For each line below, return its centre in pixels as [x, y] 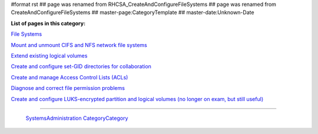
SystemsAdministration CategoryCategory [77, 118]
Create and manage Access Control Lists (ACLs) [69, 77]
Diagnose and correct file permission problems [68, 88]
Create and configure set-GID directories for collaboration [81, 66]
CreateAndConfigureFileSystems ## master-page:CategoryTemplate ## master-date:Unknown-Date [132, 12]
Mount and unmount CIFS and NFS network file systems [79, 45]
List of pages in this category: [48, 23]
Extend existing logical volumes [49, 55]
